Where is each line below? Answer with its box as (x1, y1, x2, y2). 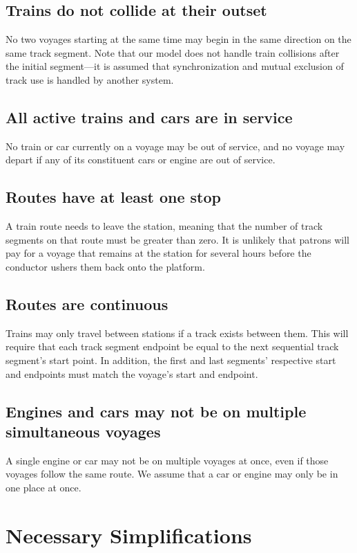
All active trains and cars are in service (6, 106, 293, 127)
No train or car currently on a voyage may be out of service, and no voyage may (6, 138, 345, 153)
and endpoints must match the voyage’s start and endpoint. (6, 366, 258, 381)
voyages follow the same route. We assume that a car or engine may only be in (6, 466, 338, 481)
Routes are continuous (6, 293, 168, 314)
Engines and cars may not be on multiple (6, 400, 307, 421)
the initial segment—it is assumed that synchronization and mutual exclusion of (6, 59, 344, 73)
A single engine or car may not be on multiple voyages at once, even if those (6, 453, 329, 467)
